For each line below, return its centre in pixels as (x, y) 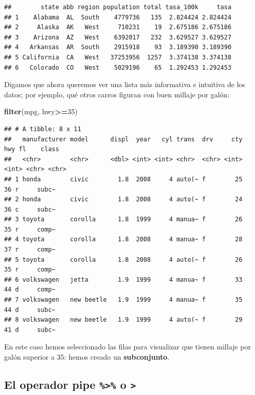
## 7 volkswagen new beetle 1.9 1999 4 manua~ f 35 (123, 300)
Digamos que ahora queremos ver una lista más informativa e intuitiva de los (125, 84)
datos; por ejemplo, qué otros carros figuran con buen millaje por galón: (117, 94)
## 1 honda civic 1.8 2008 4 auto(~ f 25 (123, 179)
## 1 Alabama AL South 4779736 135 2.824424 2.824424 (118, 17)
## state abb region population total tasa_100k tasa (118, 7)
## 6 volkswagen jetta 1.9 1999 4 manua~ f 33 (123, 279)
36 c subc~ (30, 209)
